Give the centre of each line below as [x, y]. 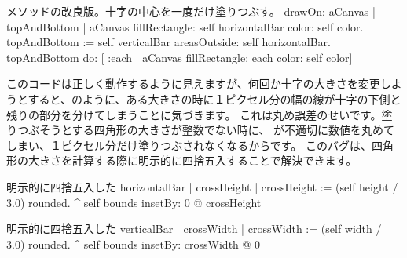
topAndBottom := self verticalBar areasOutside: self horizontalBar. [169, 42]
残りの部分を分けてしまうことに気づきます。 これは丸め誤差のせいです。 [194, 114]
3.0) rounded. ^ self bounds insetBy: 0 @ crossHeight [134, 202]
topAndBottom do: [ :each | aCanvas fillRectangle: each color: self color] [180, 57]
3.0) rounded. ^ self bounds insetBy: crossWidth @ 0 [134, 243]
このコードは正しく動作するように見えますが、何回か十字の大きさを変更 [193, 84]
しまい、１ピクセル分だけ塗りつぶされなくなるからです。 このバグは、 [189, 145]
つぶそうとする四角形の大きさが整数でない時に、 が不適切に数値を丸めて [206, 130]
